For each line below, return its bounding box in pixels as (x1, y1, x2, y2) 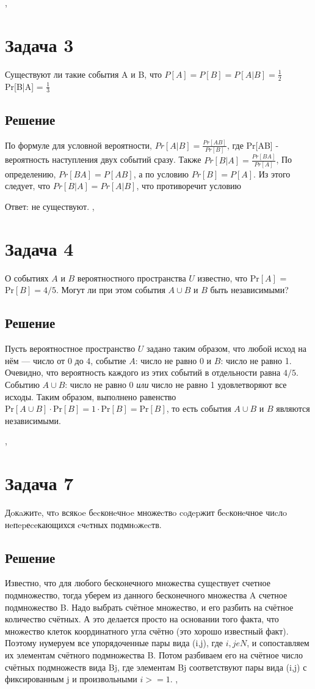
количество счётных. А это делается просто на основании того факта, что (5, 613, 279, 625)
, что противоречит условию (136, 179, 241, 192)
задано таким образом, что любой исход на (147, 342, 306, 355)
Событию (5, 378, 40, 390)
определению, (5, 167, 56, 180)
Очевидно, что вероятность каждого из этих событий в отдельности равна (5, 366, 281, 379)
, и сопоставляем (247, 636, 310, 649)
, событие (90, 354, 126, 367)
